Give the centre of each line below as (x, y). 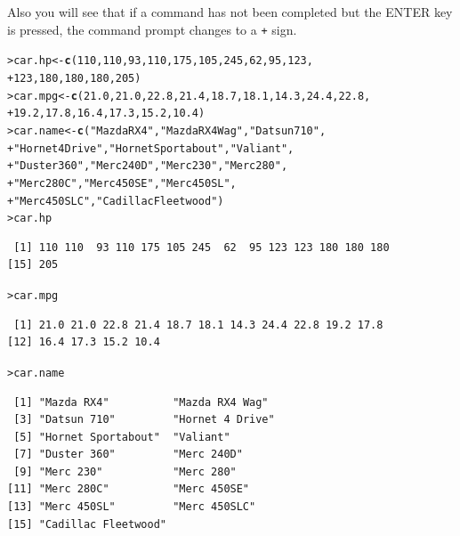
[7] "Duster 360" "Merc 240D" (128, 455)
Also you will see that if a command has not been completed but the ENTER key (230, 12)
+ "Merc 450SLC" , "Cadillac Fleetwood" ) (116, 201)
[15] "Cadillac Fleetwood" (87, 524)
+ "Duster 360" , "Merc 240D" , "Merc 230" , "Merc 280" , (148, 166)
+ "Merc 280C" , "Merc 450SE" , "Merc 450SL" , (122, 183)
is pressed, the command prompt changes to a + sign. (152, 29)
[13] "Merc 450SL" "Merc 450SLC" (132, 507)
